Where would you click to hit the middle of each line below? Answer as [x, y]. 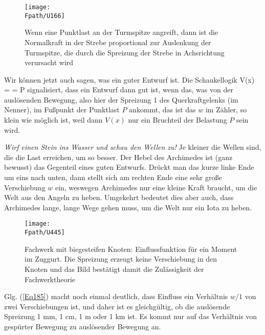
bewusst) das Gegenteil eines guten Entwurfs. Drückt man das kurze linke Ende [129, 167]
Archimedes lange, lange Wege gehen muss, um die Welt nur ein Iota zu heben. [128, 207]
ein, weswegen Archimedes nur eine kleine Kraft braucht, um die [156, 187]
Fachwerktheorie [50, 279]
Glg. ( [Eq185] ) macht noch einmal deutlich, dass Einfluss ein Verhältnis [116, 296]
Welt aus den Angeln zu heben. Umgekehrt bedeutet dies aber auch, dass [119, 197]
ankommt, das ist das [162, 110]
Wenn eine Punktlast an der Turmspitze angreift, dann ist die [122, 32]
